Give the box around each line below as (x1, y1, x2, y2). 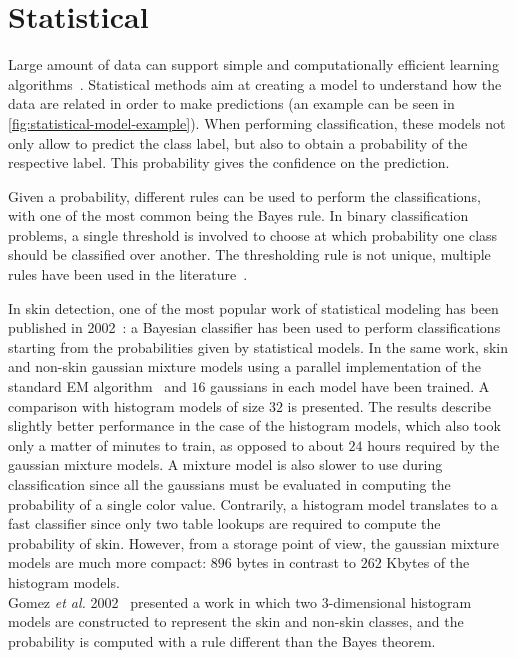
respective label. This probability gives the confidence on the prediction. (8, 152, 450, 173)
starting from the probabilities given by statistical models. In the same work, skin (8, 336, 509, 357)
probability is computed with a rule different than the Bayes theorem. (8, 630, 436, 651)
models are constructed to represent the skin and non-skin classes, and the (8, 611, 464, 632)
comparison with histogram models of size (8, 395, 265, 416)
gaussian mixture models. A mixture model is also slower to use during (8, 454, 443, 475)
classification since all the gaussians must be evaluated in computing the (8, 474, 451, 494)
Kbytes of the (386, 552, 470, 573)
